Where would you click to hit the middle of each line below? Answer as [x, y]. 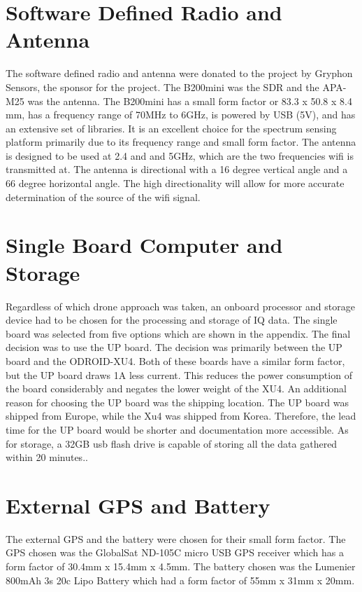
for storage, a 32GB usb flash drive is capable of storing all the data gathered [172, 443]
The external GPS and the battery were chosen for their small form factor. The [176, 538]
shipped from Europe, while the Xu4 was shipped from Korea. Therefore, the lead [181, 416]
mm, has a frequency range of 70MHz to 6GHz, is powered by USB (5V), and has [181, 115]
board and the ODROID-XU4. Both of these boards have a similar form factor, [175, 360]
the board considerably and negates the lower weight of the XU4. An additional [176, 388]
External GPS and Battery [138, 505]
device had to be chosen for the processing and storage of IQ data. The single [172, 320]
